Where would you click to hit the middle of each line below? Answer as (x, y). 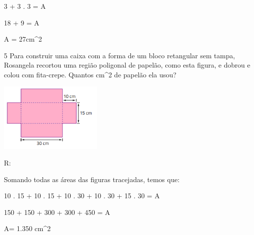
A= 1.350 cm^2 (27, 228)
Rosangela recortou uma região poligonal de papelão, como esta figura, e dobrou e (127, 65)
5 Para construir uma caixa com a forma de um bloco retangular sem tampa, (120, 55)
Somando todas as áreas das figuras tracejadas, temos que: (92, 179)
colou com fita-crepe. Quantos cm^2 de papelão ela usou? (90, 74)
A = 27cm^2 (23, 39)
